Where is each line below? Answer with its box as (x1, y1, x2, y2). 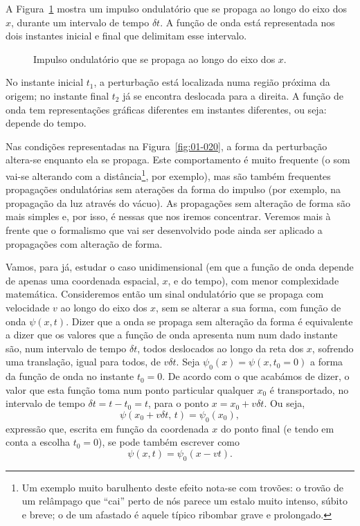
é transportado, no (269, 382, 349, 397)
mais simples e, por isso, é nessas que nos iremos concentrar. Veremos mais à (6, 209, 331, 224)
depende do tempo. (6, 116, 87, 130)
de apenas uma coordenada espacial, (6, 273, 159, 287)
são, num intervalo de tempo (6, 341, 127, 355)
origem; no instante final (6, 88, 109, 102)
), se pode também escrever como (98, 435, 240, 449)
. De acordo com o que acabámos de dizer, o (162, 369, 350, 383)
